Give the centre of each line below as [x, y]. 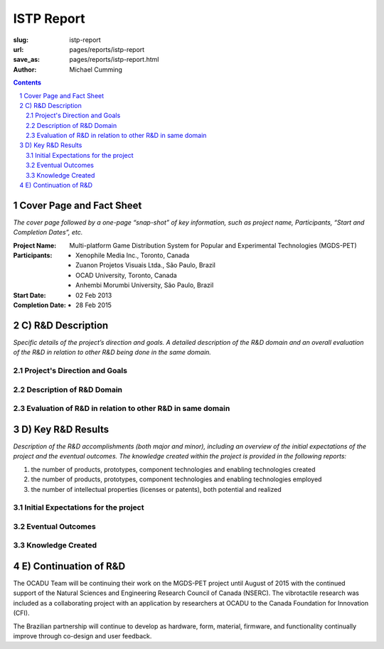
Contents [27, 82]
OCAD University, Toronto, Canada [126, 275]
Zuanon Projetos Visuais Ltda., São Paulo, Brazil [146, 265]
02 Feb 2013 [94, 295]
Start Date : [30, 295]
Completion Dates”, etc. [48, 232]
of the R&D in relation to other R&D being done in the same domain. [112, 353]
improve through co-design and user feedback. [82, 636]
